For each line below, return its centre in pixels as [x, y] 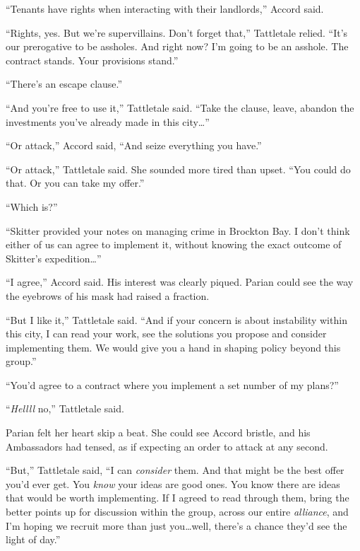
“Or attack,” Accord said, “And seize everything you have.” [134, 145]
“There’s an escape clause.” [64, 84]
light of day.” [33, 539]
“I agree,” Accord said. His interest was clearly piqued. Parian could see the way [180, 282]
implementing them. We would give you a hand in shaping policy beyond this [173, 347]
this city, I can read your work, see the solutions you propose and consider [166, 333]
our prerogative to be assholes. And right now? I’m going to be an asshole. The [177, 46]
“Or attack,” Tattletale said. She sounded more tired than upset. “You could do [178, 169]
